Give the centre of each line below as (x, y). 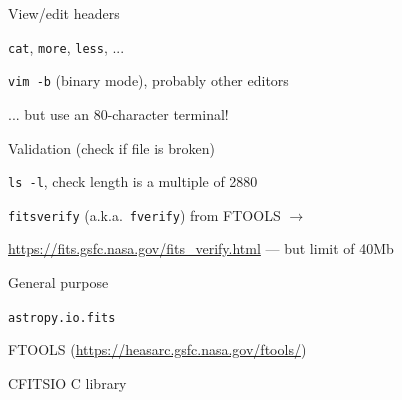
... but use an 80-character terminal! (118, 113)
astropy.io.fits (62, 317)
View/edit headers (64, 13)
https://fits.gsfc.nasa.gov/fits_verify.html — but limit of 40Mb (201, 248)
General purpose (58, 282)
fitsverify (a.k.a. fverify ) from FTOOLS (144, 214)
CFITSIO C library (67, 382)
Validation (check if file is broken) (112, 147)
